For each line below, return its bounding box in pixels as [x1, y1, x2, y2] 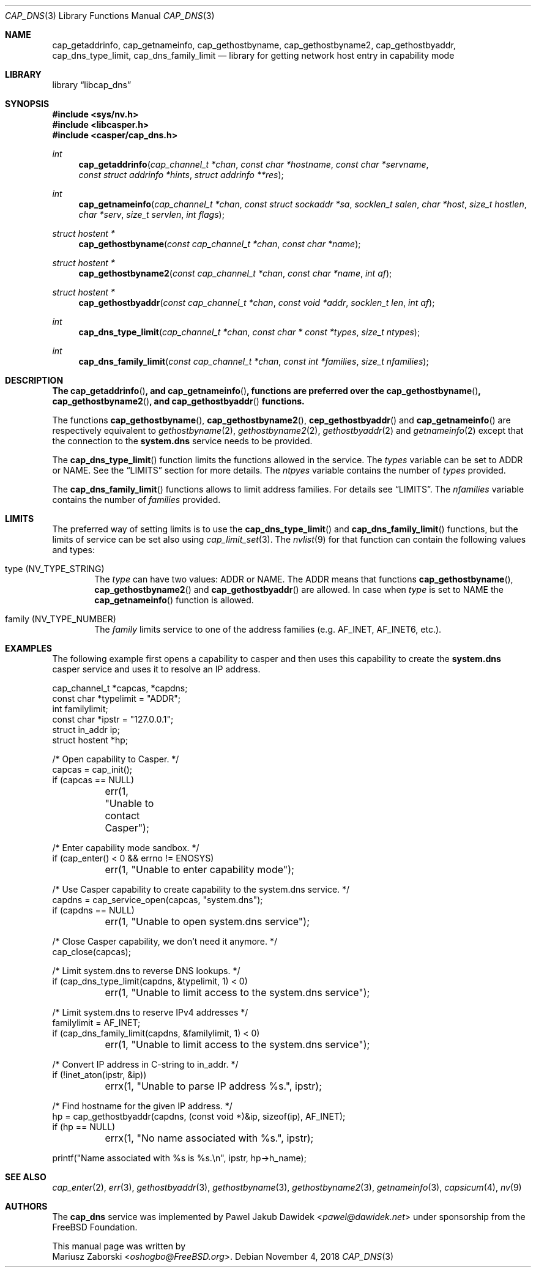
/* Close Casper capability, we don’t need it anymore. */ [52, 936, 278, 947]
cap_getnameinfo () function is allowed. [94, 595, 254, 605]
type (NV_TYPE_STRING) [5, 563, 105, 574]
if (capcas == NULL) [52, 775, 135, 785]
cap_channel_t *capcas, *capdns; [52, 683, 188, 693]
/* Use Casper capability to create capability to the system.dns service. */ [52, 884, 350, 894]
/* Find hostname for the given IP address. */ [52, 1101, 233, 1111]
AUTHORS [5, 1201, 48, 1211]
